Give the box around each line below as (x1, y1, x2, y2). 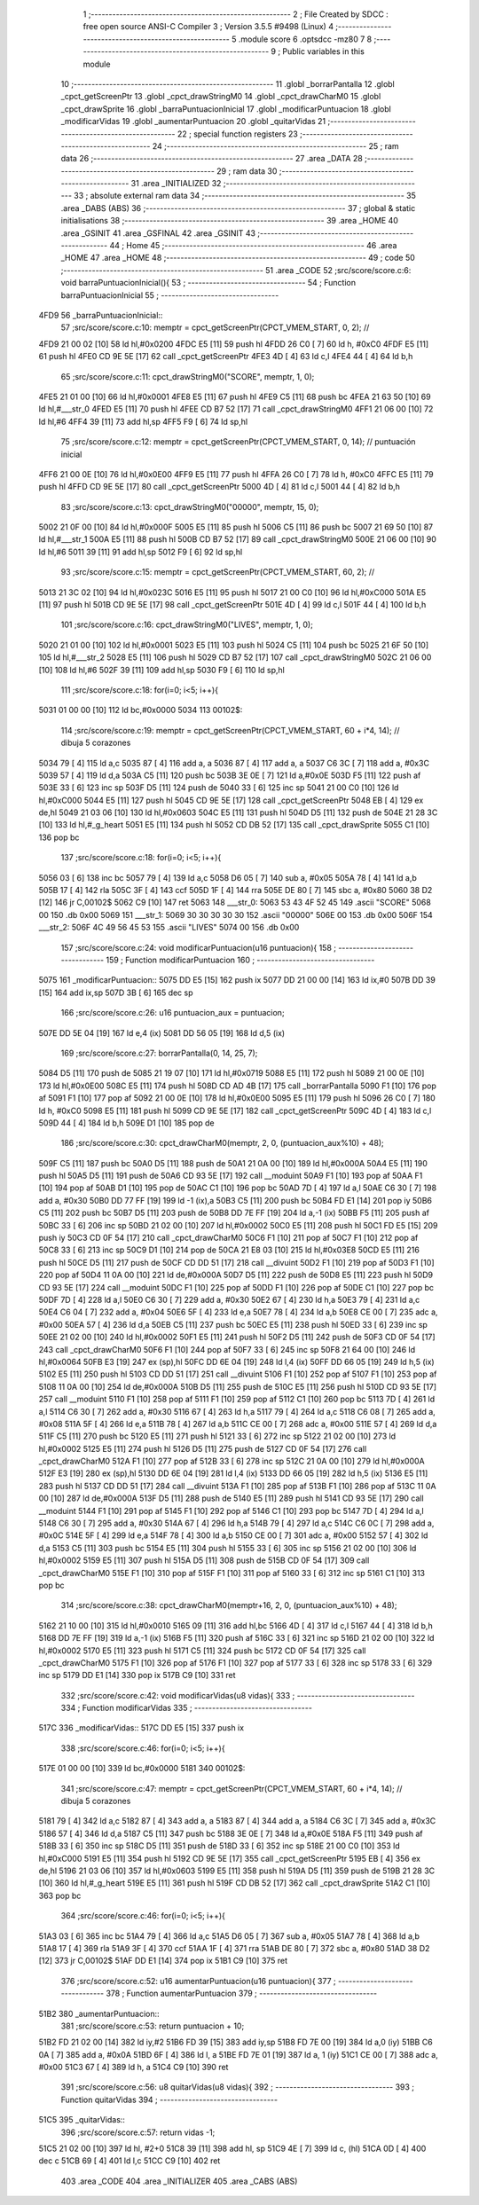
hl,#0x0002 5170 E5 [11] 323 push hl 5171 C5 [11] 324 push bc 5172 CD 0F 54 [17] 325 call (38, 1645, 366, 1656)
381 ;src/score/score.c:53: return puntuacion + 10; (60, 2021, 245, 2031)
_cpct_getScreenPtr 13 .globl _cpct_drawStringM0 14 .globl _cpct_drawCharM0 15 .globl (60, 91, 381, 102)
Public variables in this (282, 46, 365, 57)
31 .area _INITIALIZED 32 (130, 178, 222, 189)
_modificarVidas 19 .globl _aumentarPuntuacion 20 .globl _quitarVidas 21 (60, 116, 326, 127)
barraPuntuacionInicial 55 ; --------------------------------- (60, 289, 279, 301)
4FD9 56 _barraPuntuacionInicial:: (38, 310, 163, 320)
